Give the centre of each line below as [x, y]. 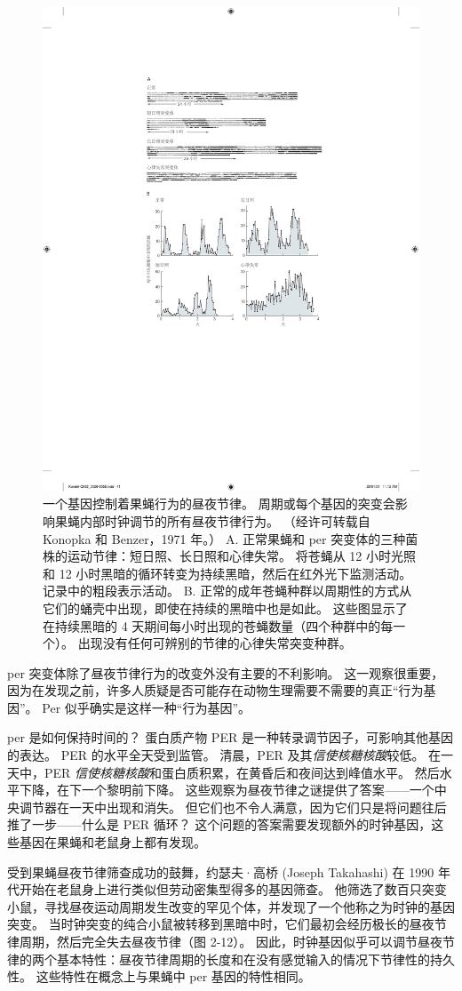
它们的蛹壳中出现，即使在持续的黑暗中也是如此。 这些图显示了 [225, 607]
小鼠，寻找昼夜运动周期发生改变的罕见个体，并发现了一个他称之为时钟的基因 [231, 906]
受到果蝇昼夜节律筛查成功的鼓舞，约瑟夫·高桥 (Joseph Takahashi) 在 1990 [221, 871]
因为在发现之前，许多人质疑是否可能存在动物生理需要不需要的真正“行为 [215, 690]
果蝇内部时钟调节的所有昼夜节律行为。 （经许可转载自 [212, 520]
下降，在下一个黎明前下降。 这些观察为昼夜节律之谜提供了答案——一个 [227, 790]
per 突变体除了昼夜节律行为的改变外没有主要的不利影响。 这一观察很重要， [226, 672]
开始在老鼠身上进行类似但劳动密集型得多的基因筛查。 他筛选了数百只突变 [233, 889]
